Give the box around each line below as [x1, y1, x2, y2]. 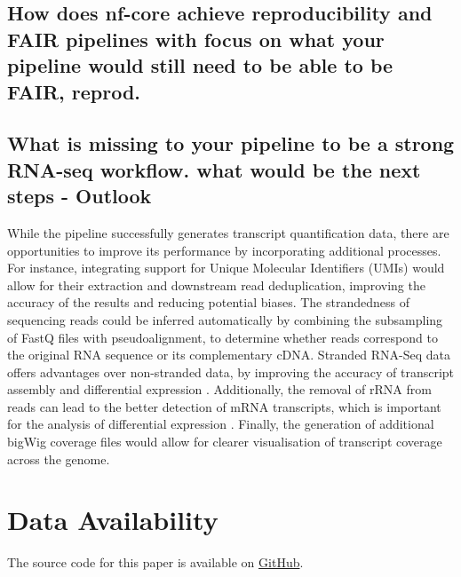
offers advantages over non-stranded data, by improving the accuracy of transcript [7, 362, 455, 381]
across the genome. [7, 449, 110, 468]
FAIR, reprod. [7, 77, 141, 105]
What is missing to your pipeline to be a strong [7, 130, 455, 157]
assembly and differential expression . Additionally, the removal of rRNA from [7, 380, 432, 399]
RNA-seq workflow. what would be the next [7, 155, 421, 183]
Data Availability [7, 502, 219, 538]
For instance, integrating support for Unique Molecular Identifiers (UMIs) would [7, 258, 445, 277]
